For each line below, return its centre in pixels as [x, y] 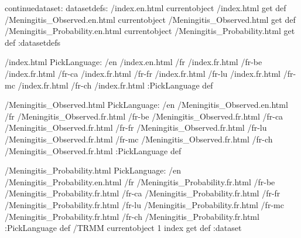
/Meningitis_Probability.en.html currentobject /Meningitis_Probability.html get [150, 31]
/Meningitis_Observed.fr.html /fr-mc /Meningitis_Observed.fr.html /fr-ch [139, 139]
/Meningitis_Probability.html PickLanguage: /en [93, 170]
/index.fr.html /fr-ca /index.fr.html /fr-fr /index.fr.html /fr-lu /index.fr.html [143, 73]
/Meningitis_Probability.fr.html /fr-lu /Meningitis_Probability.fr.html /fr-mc [144, 204]
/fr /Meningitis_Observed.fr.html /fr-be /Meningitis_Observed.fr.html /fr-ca [144, 116]
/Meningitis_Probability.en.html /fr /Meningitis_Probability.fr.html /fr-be [140, 181]
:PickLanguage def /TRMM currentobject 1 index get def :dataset [123, 228]
